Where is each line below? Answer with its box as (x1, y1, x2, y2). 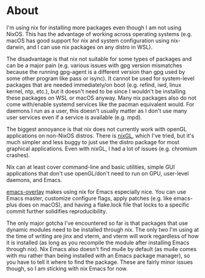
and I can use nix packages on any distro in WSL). (26, 43, 153, 51)
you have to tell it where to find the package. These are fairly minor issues (6, 258, 193, 266)
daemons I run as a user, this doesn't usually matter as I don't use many (6, 107, 188, 114)
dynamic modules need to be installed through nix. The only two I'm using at (6, 225, 199, 233)
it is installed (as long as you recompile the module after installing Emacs (6, 239, 190, 246)
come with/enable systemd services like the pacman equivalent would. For (6, 100, 195, 108)
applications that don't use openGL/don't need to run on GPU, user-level (6, 169, 189, 177)
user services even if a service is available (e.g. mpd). (6, 114, 143, 121)
